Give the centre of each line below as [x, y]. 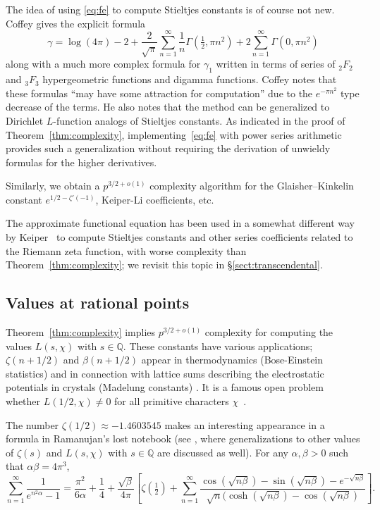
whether [23, 401]
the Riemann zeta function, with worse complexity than [126, 250]
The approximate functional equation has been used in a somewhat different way [180, 223]
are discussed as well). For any [222, 452]
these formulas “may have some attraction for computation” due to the [159, 93]
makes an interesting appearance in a [245, 424]
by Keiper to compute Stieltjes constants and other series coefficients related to [179, 237]
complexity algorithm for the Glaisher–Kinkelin [252, 186]
